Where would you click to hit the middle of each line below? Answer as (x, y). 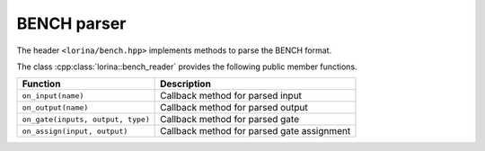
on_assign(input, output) (75, 131)
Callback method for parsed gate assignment (256, 131)
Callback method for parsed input (231, 96)
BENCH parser (71, 23)
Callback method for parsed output (234, 108)
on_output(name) (55, 107)
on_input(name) (53, 96)
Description (185, 84)
